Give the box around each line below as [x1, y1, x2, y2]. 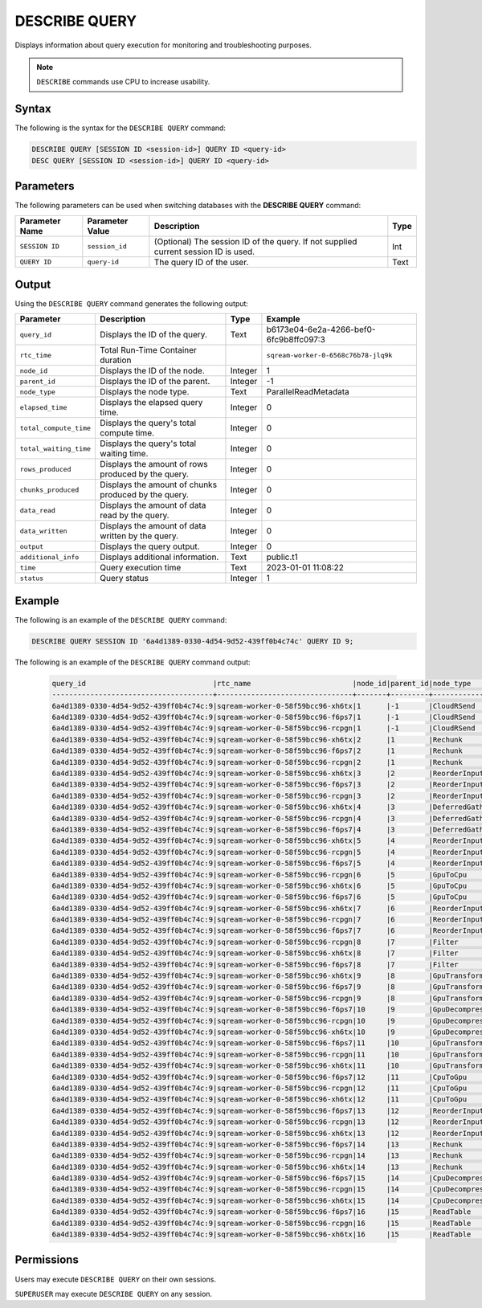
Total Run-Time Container [100, 345, 197, 356]
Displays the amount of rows [100, 459, 208, 470]
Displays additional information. [100, 551, 219, 562]
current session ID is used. [153, 246, 255, 257]
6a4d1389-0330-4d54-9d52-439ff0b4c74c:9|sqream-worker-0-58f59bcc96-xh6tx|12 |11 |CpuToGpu [51, 1095, 468, 1104]
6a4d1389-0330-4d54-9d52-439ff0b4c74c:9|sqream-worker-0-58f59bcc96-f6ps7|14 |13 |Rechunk [51, 1139, 464, 1149]
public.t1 [266, 551, 299, 562]
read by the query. [100, 510, 170, 521]
